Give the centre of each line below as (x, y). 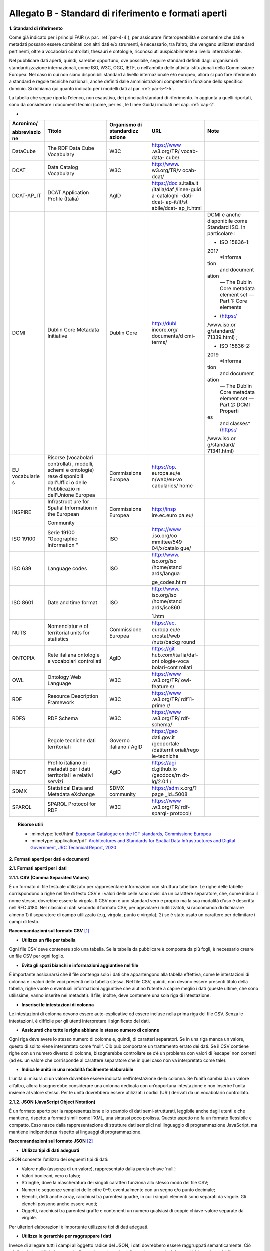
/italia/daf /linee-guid (176, 189)
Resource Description (73, 696)
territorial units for (69, 633)
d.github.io (164, 769)
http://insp (164, 509)
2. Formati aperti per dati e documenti (49, 859)
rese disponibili (65, 476)
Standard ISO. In (227, 227)
